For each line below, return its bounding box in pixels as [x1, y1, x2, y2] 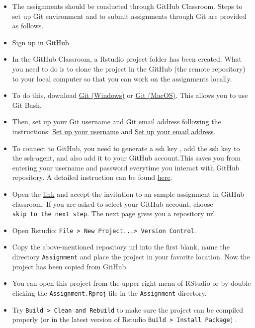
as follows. [12, 20, 44, 31]
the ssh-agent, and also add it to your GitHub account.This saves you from [12, 153, 241, 163]
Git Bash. [12, 99, 42, 110]
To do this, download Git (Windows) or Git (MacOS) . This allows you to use [12, 90, 248, 100]
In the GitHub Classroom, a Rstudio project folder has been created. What [12, 54, 242, 64]
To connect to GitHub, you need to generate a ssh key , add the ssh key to [12, 143, 240, 153]
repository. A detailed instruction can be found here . [12, 172, 172, 182]
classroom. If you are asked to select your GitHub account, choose [12, 198, 213, 209]
